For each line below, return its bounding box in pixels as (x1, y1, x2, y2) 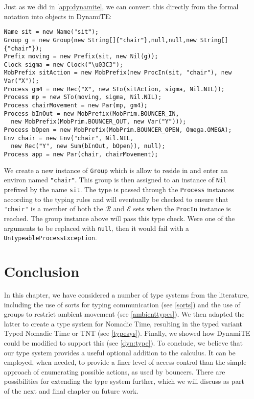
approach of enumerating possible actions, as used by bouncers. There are (4, 366, 225, 376)
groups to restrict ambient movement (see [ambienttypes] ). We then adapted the (4, 309, 245, 319)
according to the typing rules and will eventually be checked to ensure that (4, 194, 229, 204)
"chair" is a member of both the (4, 203, 103, 214)
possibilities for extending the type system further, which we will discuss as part (4, 376, 244, 386)
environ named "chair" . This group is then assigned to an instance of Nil (4, 175, 227, 185)
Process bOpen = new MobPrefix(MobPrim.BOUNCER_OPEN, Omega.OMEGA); (4, 126, 232, 134)
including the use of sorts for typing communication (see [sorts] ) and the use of (4, 299, 240, 309)
